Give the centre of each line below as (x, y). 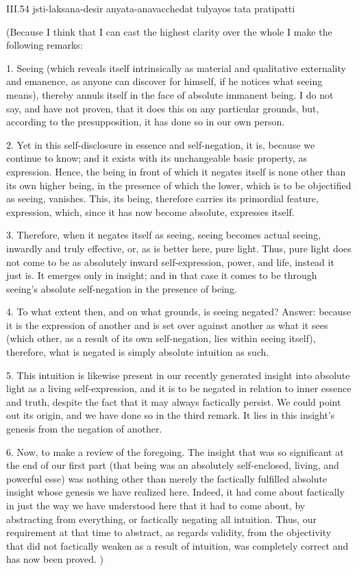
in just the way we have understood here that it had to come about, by (156, 505)
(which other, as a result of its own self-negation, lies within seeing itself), (161, 338)
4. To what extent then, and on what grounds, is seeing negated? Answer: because (179, 312)
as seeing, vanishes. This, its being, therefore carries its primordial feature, (162, 198)
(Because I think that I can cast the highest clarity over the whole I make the (169, 31)
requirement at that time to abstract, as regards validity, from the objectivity (169, 532)
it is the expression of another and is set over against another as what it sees (167, 325)
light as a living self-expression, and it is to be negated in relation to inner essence (179, 388)
